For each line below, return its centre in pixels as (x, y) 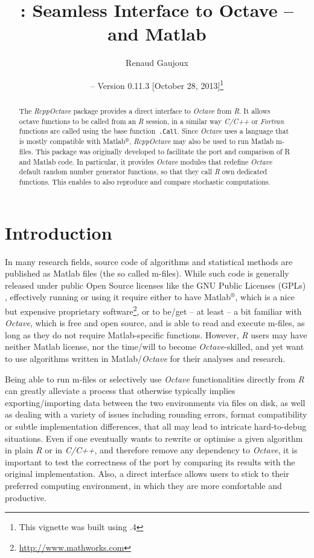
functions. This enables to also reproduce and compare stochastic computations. (145, 182)
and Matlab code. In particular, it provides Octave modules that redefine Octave (146, 161)
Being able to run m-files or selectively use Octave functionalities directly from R (155, 379)
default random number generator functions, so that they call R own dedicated (143, 172)
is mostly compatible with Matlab (72, 141)
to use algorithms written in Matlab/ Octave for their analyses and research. (145, 359)
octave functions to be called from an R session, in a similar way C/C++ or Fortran (152, 121)
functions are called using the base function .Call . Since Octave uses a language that (154, 131)
